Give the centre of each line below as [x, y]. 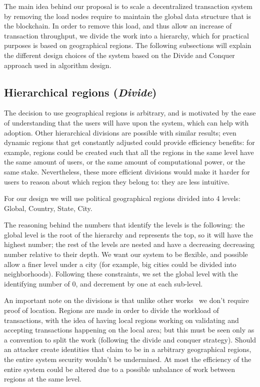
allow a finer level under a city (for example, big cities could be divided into [120, 264]
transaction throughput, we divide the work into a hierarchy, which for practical [127, 35]
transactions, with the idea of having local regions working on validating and [121, 320]
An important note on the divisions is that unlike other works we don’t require [126, 300]
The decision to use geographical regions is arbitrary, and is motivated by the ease [130, 113]
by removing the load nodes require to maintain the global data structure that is [127, 16]
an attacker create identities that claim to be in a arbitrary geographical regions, [128, 349]
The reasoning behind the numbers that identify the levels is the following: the [124, 225]
